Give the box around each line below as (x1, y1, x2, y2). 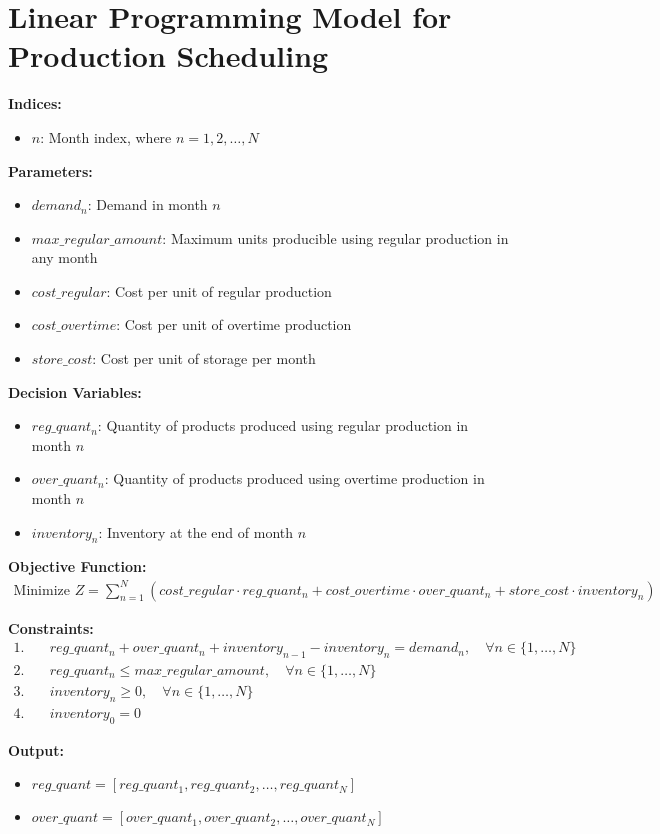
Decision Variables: (8, 381, 142, 402)
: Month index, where (40, 126, 172, 147)
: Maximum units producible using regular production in (162, 227, 509, 248)
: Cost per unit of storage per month (92, 348, 316, 369)
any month (31, 247, 98, 268)
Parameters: (8, 160, 93, 181)
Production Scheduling (8, 35, 329, 76)
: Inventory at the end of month (98, 521, 294, 542)
